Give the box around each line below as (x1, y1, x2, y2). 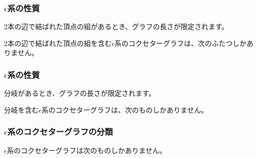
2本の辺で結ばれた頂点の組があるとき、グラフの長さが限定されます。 (4, 21, 229, 32)
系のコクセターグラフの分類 (7, 125, 113, 138)
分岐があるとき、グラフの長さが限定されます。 (4, 88, 156, 98)
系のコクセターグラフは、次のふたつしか (114, 38, 247, 48)
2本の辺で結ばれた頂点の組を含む (4, 38, 112, 48)
